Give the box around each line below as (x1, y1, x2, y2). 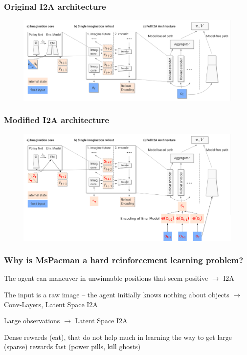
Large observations (4, 315, 60, 326)
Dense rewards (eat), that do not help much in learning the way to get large (4, 332, 232, 342)
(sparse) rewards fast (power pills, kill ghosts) (4, 341, 141, 352)
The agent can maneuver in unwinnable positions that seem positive (4, 273, 208, 283)
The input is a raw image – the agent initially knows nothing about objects (4, 289, 229, 299)
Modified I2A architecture (4, 114, 110, 126)
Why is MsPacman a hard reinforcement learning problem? (4, 254, 244, 266)
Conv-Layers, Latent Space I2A (4, 299, 98, 309)
